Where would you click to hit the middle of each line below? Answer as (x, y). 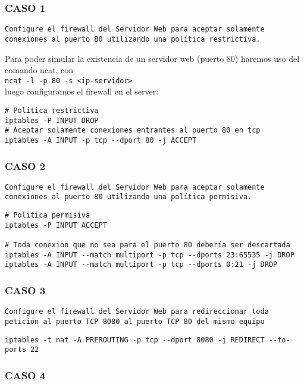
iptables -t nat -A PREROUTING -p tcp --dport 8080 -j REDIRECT (135, 340)
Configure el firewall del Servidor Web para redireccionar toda (137, 312)
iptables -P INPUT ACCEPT (56, 225)
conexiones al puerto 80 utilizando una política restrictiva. (133, 39)
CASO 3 (25, 290)
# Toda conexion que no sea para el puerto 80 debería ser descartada (148, 245)
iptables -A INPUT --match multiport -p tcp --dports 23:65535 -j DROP (150, 255)
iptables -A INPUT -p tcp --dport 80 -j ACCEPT (101, 140)
